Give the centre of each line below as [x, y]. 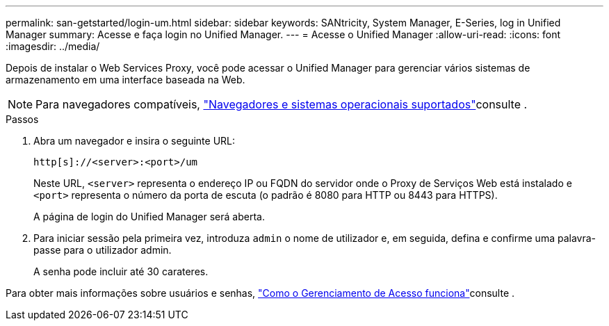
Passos [22, 119]
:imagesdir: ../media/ [53, 46]
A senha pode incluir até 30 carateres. [121, 271]
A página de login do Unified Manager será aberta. [149, 217]
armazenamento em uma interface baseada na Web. [125, 80]
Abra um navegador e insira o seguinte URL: [135, 141]
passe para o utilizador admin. [103, 250]
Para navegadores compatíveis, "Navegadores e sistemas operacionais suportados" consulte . [282, 104]
